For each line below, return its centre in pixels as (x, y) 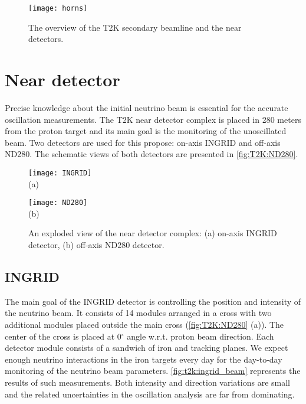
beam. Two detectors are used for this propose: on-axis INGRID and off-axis (143, 142)
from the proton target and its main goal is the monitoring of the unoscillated (146, 131)
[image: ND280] (58, 203)
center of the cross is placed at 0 (63, 336)
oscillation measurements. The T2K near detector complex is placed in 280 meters (153, 119)
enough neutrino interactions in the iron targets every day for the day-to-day (144, 359)
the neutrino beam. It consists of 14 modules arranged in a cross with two (138, 313)
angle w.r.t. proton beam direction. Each (200, 336)
